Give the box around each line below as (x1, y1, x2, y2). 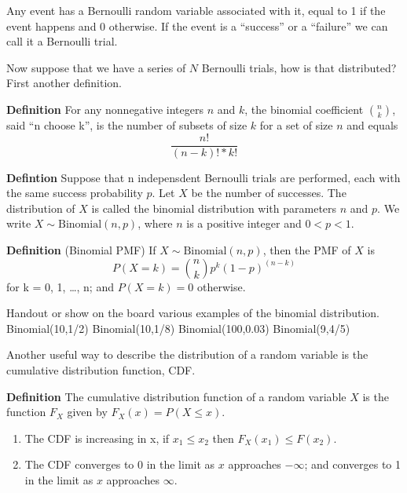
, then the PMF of (262, 242, 351, 257)
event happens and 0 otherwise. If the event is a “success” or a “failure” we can (6, 17, 388, 34)
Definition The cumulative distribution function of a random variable (6, 388, 346, 404)
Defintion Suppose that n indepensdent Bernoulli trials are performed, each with (6, 169, 401, 185)
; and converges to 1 (304, 456, 401, 473)
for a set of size (259, 116, 333, 133)
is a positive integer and (186, 215, 302, 232)
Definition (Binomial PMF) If (6, 242, 156, 257)
